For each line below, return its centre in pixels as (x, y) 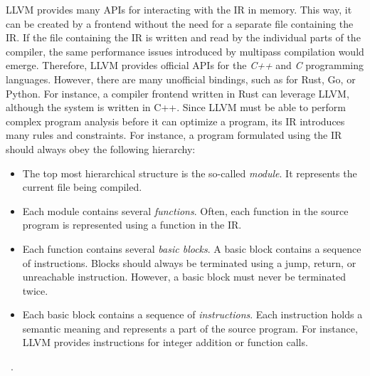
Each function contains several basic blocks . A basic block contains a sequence (192, 248)
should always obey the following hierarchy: (101, 148)
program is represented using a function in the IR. (132, 225)
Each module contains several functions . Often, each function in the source (185, 210)
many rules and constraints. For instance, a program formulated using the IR (174, 135)
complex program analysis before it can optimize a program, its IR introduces (175, 121)
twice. (35, 290)
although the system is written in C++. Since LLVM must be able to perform (176, 107)
